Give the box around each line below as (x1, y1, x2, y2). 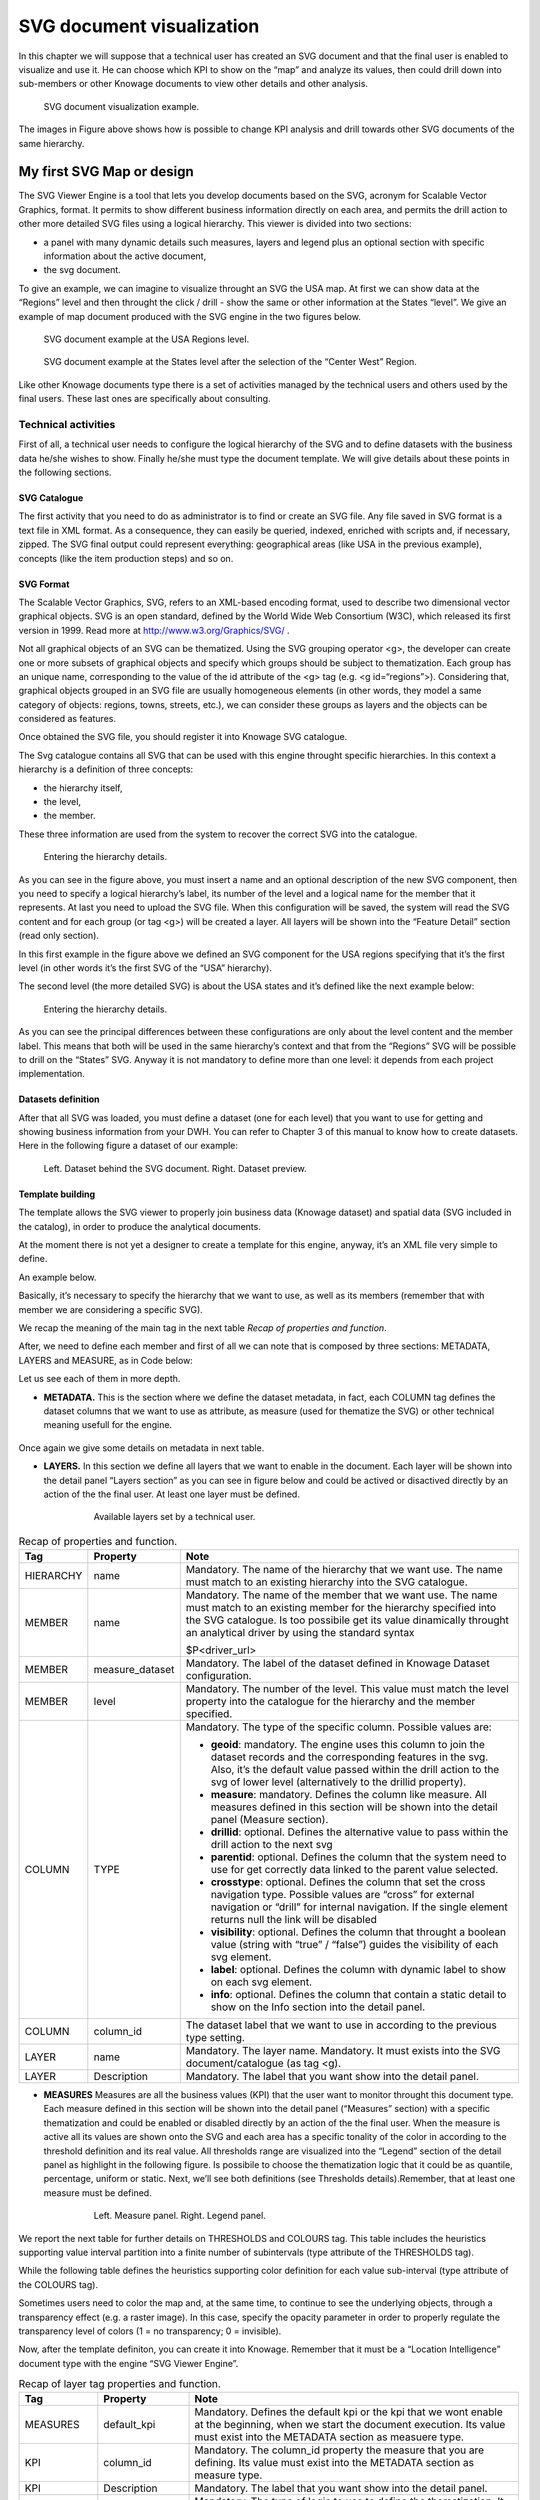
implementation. (18, 1068, 85, 1080)
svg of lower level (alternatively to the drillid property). (210, 1775, 467, 1789)
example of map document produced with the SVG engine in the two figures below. (18, 310, 362, 322)
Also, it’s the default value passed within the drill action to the (210, 1763, 500, 1777)
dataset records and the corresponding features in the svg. (210, 1750, 489, 1764)
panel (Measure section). (210, 1813, 329, 1827)
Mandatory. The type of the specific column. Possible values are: (185, 1720, 492, 1734)
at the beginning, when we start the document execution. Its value (194, 2418, 506, 2432)
